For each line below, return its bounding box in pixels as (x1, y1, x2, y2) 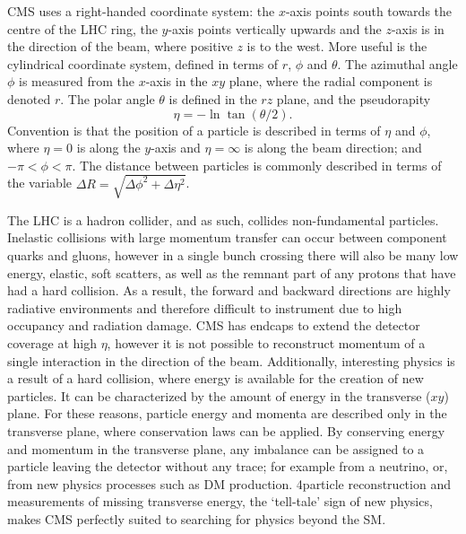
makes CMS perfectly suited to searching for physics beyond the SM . (7, 509, 386, 528)
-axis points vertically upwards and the (168, 19, 382, 38)
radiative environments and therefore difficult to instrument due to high (7, 298, 402, 317)
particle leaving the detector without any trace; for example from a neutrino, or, (7, 457, 448, 476)
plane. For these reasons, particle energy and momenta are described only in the (7, 404, 447, 423)
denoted (7, 89, 51, 108)
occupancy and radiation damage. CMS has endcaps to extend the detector (7, 316, 420, 335)
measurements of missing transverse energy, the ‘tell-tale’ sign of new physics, (7, 492, 433, 511)
